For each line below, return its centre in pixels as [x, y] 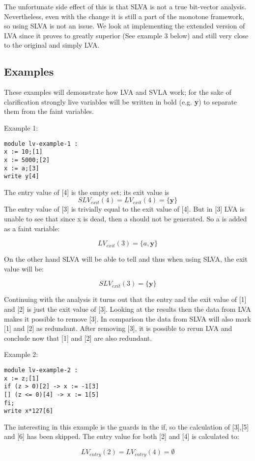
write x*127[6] [29, 411]
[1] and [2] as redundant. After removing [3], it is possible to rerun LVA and [118, 328]
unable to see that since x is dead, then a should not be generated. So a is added [126, 219]
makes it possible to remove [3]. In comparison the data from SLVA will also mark [127, 318]
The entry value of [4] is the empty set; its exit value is [87, 192]
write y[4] [22, 176]
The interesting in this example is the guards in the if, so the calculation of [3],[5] [127, 426]
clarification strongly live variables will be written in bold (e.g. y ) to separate [121, 101]
